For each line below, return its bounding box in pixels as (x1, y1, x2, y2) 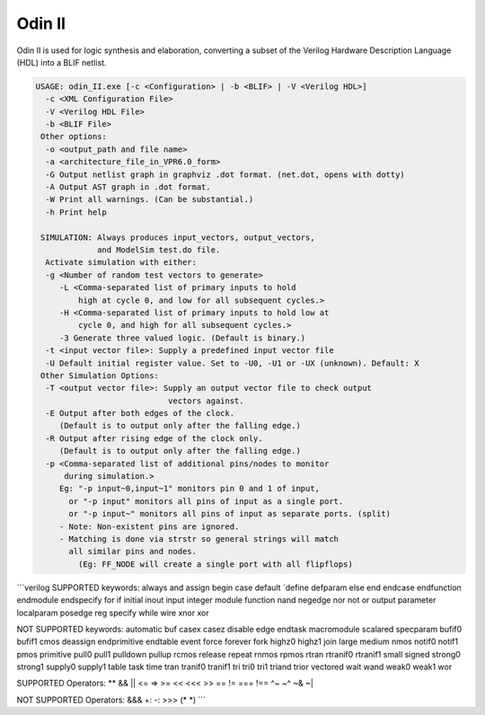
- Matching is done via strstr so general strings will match (58, 534, 339, 543)
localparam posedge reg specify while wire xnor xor (16, 607, 210, 618)
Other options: (40, 131, 108, 142)
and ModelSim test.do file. (97, 245, 221, 255)
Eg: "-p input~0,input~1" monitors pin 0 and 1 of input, (58, 483, 321, 494)
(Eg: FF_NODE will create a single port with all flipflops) (77, 559, 354, 569)
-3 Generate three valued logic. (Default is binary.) (58, 332, 306, 343)
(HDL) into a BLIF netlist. (16, 57, 107, 67)
